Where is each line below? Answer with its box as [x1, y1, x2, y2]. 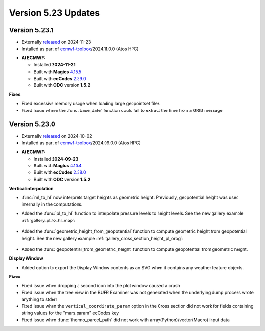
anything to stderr [21, 296, 58, 302]
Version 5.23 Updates [9, 7, 100, 18]
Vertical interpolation [9, 186, 53, 192]
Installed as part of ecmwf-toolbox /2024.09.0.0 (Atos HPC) [21, 140, 141, 146]
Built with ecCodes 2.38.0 [33, 169, 86, 175]
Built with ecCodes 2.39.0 [33, 76, 86, 82]
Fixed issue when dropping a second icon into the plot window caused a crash [21, 282, 180, 288]
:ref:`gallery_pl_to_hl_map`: [21, 217, 76, 223]
